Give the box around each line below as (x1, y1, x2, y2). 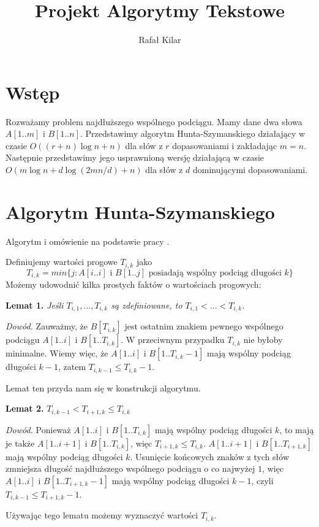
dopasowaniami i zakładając (172, 139, 277, 152)
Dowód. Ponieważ (6, 423, 71, 436)
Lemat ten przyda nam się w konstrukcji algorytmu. (6, 381, 201, 394)
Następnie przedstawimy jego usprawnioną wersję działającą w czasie (6, 151, 265, 164)
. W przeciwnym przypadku (121, 333, 225, 346)
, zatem (58, 360, 86, 373)
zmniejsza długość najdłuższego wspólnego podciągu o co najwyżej (6, 462, 255, 475)
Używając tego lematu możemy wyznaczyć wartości (6, 509, 198, 521)
